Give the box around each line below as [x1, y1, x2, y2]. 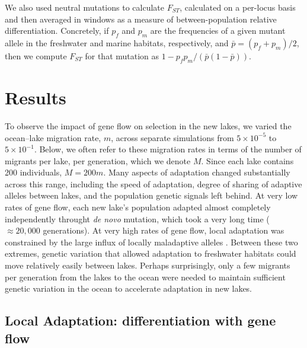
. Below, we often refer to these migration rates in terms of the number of [34, 143, 302, 155]
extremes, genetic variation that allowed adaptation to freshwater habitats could [5, 247, 296, 260]
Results [5, 85, 66, 109]
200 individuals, [5, 166, 62, 178]
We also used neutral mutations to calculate [5, 1, 164, 13]
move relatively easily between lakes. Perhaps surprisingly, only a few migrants [5, 259, 290, 272]
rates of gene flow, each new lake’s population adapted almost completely [5, 201, 271, 213]
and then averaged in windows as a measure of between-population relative [5, 12, 277, 25]
